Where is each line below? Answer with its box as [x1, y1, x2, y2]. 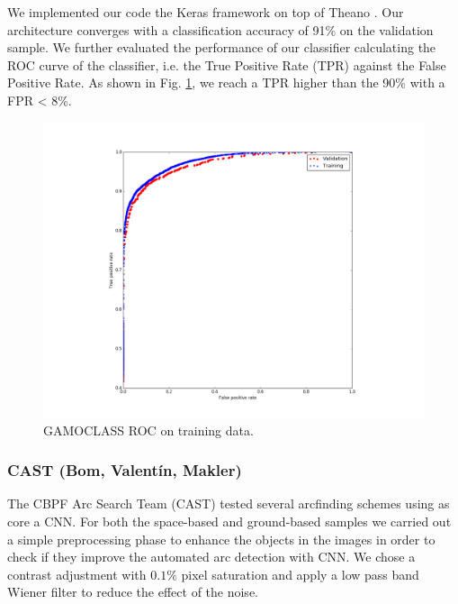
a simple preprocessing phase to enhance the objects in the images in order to [7, 529, 436, 548]
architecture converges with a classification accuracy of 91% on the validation [7, 20, 434, 39]
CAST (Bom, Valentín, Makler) [7, 459, 242, 481]
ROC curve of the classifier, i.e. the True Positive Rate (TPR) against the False [7, 55, 446, 74]
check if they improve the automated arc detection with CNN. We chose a [7, 547, 416, 566]
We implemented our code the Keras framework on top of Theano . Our [7, 3, 404, 21]
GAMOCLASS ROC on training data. [43, 420, 254, 439]
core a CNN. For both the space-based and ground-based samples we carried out [7, 512, 452, 531]
